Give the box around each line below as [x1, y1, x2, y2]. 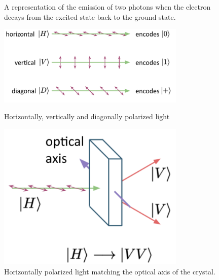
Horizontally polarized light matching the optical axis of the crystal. [4, 266, 215, 276]
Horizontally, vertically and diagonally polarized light [4, 111, 170, 122]
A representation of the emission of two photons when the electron [4, 2, 211, 12]
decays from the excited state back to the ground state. [4, 11, 176, 22]
